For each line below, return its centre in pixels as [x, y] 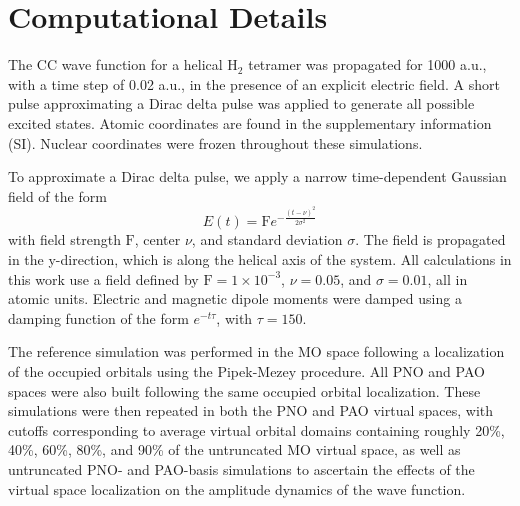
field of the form [57, 195]
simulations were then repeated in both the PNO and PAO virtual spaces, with [251, 410]
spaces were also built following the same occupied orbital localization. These [244, 390]
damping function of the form [98, 317]
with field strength [64, 239]
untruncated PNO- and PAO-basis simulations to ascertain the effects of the [241, 468]
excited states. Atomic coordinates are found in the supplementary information [250, 122]
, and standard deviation [267, 239]
